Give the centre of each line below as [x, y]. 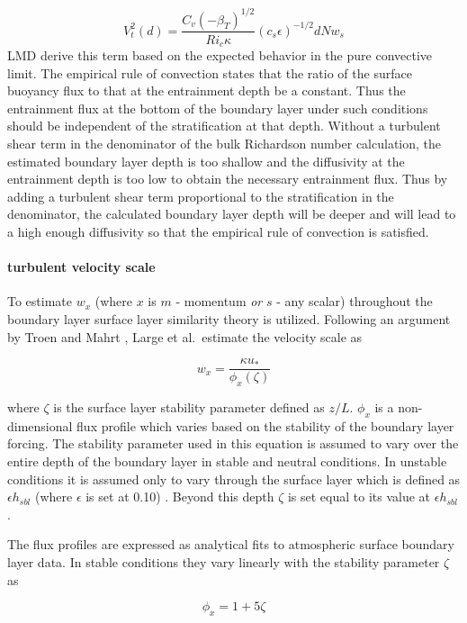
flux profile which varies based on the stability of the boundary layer [265, 425]
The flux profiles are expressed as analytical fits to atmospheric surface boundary [231, 544]
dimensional [40, 425]
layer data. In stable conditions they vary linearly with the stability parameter [224, 561]
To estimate [40, 301]
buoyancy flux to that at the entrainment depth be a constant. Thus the [207, 90]
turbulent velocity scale [81, 267]
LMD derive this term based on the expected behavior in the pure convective [220, 54]
